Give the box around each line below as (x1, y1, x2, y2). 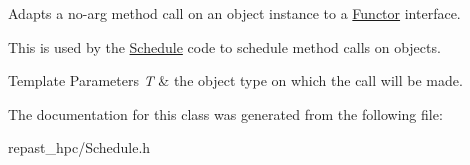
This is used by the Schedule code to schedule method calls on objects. (8, 36, 441, 57)
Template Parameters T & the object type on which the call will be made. (8, 70, 463, 91)
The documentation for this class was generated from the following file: (8, 103, 443, 124)
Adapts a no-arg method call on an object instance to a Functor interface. (8, 3, 461, 23)
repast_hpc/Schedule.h (8, 137, 151, 158)
